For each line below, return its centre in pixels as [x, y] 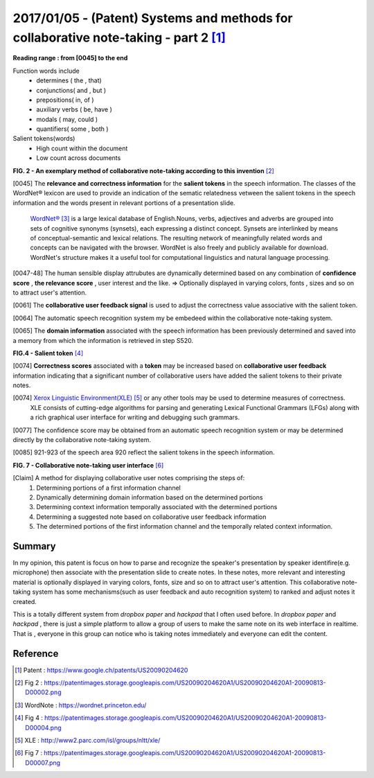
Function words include [46, 71]
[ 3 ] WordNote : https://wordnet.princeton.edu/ [81, 705]
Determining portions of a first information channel [109, 488]
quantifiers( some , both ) [72, 129]
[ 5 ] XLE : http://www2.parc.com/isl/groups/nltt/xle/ [88, 741]
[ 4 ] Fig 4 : [29, 718]
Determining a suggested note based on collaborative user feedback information [151, 517]
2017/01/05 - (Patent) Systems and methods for [153, 18]
